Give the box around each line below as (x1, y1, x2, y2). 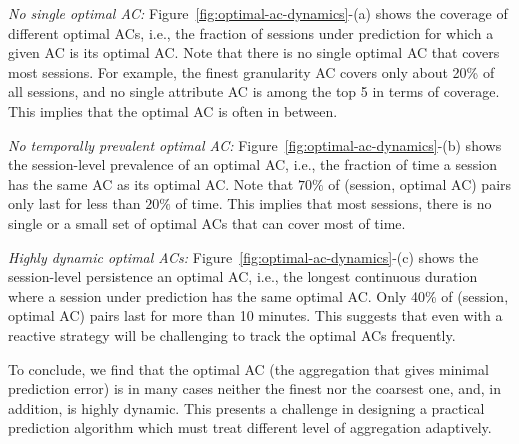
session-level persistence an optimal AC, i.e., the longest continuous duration (8, 266, 478, 287)
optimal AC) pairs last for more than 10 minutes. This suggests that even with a (8, 305, 503, 326)
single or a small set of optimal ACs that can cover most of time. (8, 212, 406, 233)
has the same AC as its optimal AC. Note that (8, 173, 294, 194)
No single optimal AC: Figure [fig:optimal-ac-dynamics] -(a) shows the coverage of (8, 3, 508, 23)
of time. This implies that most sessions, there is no (175, 193, 492, 214)
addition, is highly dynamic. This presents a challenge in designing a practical (8, 397, 485, 418)
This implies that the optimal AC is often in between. (8, 100, 338, 121)
